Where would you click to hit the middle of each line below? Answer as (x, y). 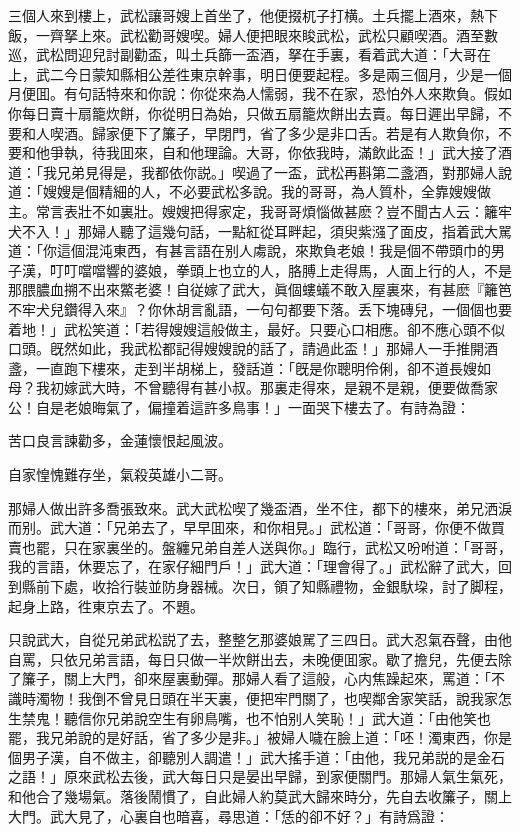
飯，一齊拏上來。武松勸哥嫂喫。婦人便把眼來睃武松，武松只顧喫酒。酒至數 (253, 34)
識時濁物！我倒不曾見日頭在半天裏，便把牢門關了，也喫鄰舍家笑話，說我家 (253, 698)
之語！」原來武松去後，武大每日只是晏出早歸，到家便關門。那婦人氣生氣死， (260, 776)
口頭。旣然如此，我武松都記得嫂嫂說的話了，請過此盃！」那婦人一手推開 (246, 348)
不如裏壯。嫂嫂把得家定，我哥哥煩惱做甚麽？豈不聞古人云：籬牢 (301, 210)
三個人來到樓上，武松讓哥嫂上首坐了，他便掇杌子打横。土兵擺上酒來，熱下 (253, 15)
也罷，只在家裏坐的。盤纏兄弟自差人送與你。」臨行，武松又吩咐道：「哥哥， (266, 546)
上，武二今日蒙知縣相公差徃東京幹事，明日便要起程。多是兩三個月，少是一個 (260, 73)
